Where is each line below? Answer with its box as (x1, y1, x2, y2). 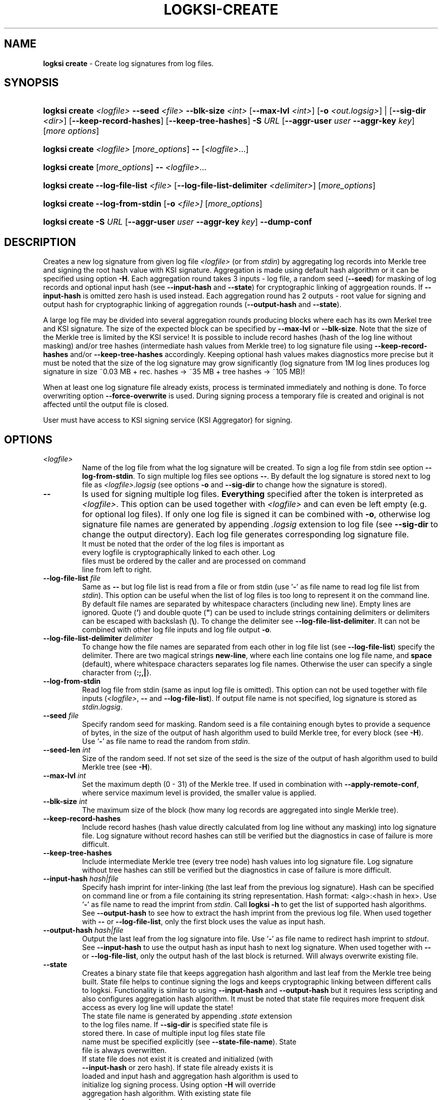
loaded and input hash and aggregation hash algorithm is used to (82, 1072, 298, 1081)
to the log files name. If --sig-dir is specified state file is (82, 1020, 268, 1029)
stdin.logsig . (82, 703, 123, 712)
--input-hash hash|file (43, 874, 119, 883)
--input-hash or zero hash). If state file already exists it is (82, 1063, 273, 1072)
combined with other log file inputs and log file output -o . (82, 625, 272, 634)
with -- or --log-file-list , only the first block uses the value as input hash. (82, 917, 325, 926)
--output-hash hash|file (43, 926, 124, 935)
